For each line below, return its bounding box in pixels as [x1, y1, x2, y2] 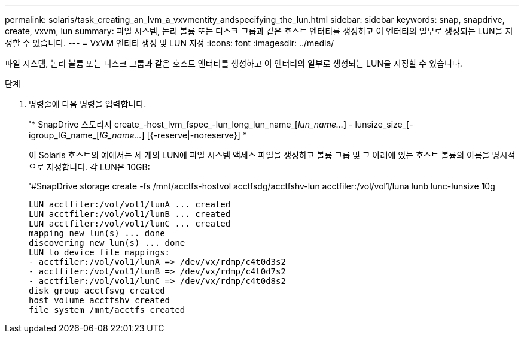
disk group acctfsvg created [29, 286, 165, 295]
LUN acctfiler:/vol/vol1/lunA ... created [29, 200, 231, 209]
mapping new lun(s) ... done [29, 228, 165, 238]
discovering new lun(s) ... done [29, 238, 185, 248]
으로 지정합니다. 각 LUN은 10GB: [29, 162, 150, 172]
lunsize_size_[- [355, 119, 413, 129]
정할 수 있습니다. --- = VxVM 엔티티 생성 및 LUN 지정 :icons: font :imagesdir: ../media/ [5, 38, 334, 48]
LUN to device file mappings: [29, 248, 170, 257]
